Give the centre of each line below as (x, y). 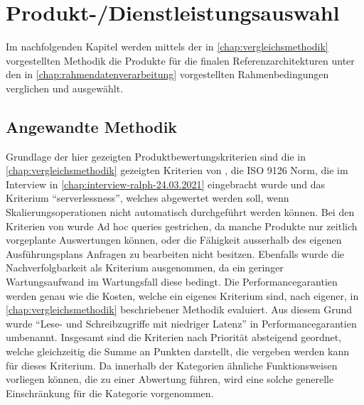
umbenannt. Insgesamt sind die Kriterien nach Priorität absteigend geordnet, (174, 337)
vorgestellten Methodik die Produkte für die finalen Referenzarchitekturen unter (180, 60)
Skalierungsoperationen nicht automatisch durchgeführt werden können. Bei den (180, 212)
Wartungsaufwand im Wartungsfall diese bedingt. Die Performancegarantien (172, 282)
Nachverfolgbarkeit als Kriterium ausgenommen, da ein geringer (145, 268)
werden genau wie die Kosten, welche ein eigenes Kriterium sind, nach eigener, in (182, 295)
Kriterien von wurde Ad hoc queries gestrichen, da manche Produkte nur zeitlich (182, 226)
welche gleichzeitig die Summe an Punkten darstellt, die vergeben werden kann (177, 351)
